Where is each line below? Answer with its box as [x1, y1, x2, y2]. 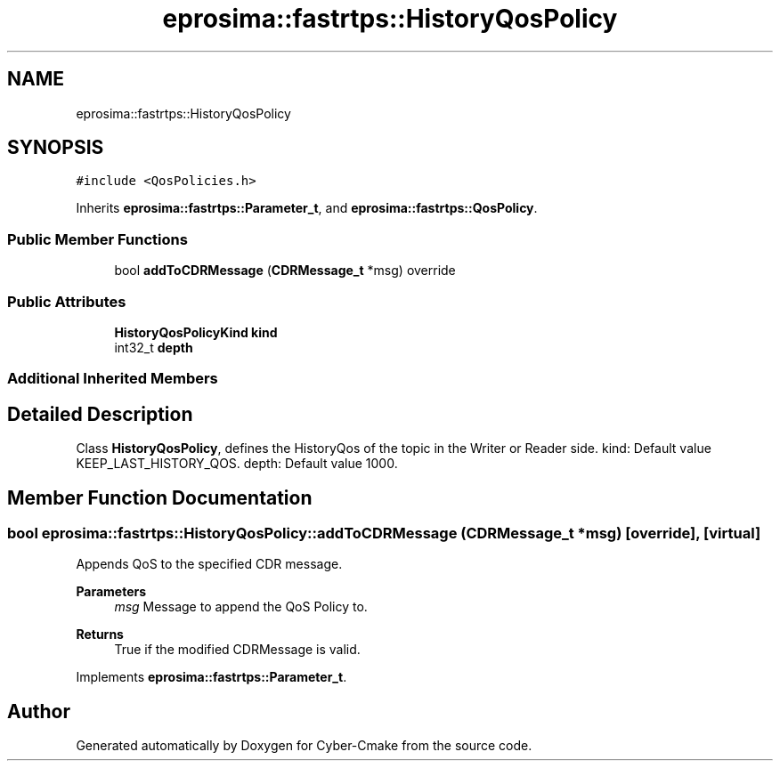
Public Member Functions [7, 230, 188, 248]
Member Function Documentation [7, 486, 313, 509]
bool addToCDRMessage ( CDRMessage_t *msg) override [114, 263, 456, 279]
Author [7, 699, 70, 723]
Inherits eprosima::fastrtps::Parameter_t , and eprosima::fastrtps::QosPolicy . [76, 200, 538, 216]
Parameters [76, 584, 147, 600]
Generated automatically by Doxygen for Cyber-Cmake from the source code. [76, 738, 532, 754]
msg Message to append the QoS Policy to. [114, 599, 368, 615]
